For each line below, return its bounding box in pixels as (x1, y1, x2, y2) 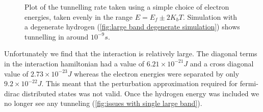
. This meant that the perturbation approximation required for (41, 78, 238, 89)
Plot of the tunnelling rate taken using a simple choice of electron (24, 2, 229, 12)
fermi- (240, 78, 258, 89)
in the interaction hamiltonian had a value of (4, 58, 145, 68)
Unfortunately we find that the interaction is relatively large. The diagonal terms (4, 48, 257, 59)
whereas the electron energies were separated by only (74, 68, 240, 79)
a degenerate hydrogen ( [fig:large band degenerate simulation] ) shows (24, 21, 240, 32)
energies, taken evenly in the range (24, 11, 133, 22)
